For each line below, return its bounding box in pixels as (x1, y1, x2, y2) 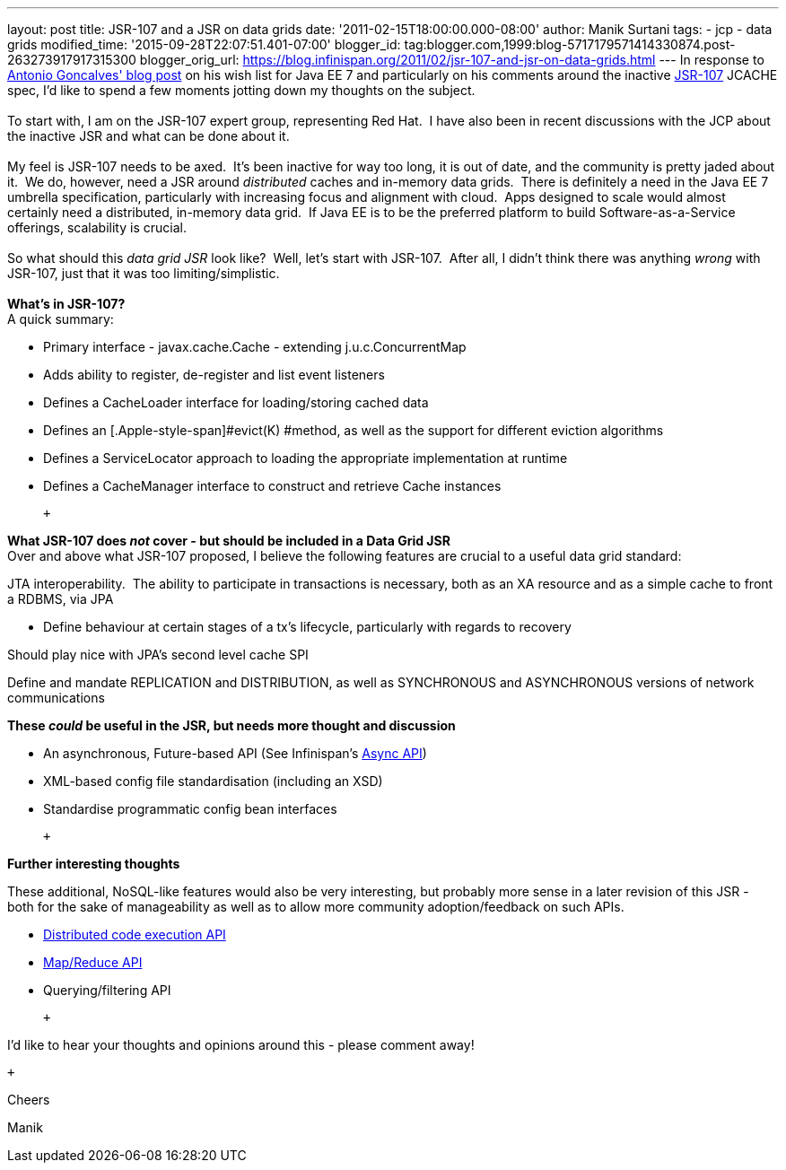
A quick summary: (7, 311, 114, 327)
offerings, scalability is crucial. (7, 220, 187, 235)
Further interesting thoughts (7, 856, 180, 871)
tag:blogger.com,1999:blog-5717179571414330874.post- (404, 37, 736, 52)
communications (7, 690, 105, 705)
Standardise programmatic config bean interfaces (43, 801, 337, 816)
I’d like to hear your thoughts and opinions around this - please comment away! (7, 1037, 475, 1052)
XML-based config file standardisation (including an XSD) (43, 773, 383, 789)
